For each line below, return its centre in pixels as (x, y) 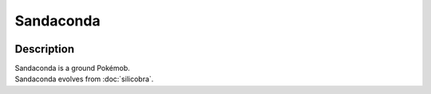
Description (45, 49)
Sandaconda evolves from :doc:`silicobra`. (84, 79)
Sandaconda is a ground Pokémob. (73, 69)
